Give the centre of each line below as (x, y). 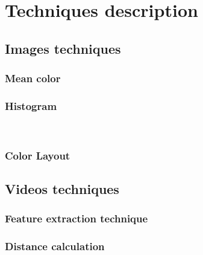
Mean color (33, 78)
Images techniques (63, 48)
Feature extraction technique (77, 218)
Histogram (31, 105)
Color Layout (38, 155)
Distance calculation (55, 246)
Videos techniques (62, 189)
